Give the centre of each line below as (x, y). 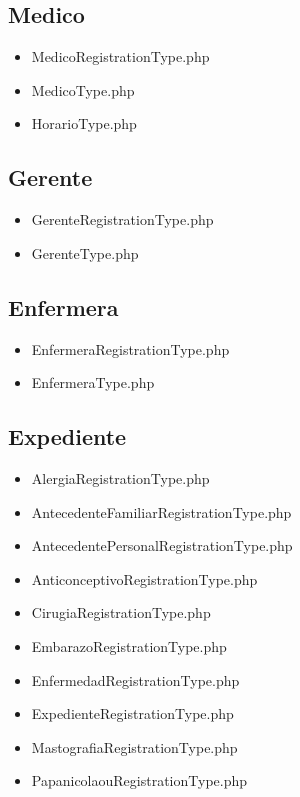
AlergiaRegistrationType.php (120, 477)
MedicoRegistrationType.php (120, 56)
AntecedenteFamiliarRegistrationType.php (161, 511)
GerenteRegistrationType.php (122, 219)
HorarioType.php (84, 123)
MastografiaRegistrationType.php (134, 746)
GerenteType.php (85, 252)
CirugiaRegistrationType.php (121, 612)
